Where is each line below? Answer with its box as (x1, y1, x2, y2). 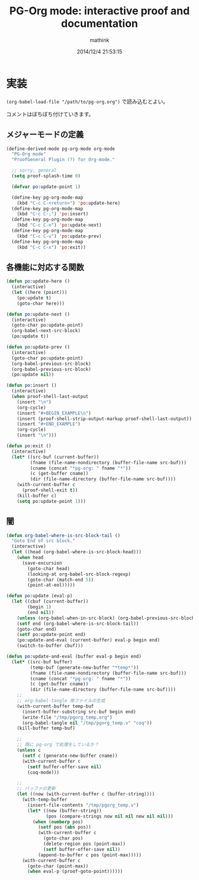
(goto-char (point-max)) (27, 863, 89, 869)
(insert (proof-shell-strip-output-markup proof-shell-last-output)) (17, 415, 192, 422)
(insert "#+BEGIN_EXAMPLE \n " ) (17, 410, 92, 416)
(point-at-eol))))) (27, 582, 76, 588)
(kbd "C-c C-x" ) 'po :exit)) (17, 244, 86, 250)
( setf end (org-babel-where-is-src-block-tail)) (17, 621, 139, 627)
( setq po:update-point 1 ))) (17, 498, 86, 504)
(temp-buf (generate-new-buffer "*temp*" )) (30, 665, 139, 671)
